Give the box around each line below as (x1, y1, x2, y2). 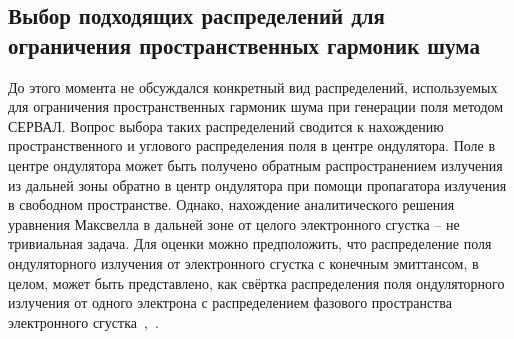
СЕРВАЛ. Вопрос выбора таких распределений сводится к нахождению (8, 115, 444, 136)
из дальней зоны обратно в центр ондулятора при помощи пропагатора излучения (8, 174, 507, 195)
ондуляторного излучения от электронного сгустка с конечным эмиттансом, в (8, 252, 479, 273)
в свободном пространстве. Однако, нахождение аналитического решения (8, 194, 455, 215)
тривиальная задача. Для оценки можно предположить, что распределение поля (8, 233, 492, 254)
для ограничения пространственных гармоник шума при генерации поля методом (8, 96, 504, 117)
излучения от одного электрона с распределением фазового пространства (8, 292, 452, 313)
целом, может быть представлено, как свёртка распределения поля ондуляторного (8, 272, 505, 293)
